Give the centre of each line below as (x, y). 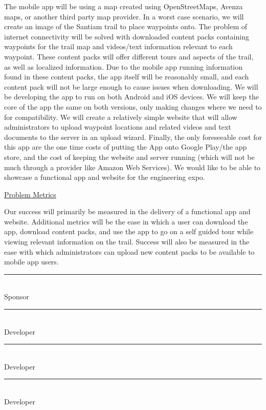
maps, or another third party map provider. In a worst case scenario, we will (124, 16)
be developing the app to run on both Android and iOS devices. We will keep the (131, 97)
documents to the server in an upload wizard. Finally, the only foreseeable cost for (133, 137)
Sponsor (17, 296)
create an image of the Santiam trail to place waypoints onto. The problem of (126, 26)
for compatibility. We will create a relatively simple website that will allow (121, 117)
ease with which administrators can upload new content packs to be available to (129, 251)
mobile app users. (31, 262)
